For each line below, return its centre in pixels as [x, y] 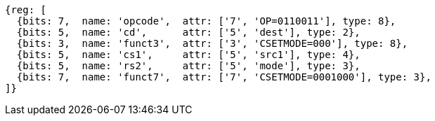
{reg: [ [26, 10]
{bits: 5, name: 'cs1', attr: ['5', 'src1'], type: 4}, [188, 55]
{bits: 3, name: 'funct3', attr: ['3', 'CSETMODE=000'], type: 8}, [212, 43]
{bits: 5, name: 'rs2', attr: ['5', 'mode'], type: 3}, [188, 66]
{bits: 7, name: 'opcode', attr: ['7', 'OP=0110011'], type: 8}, [206, 21]
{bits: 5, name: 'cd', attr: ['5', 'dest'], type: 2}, [188, 32]
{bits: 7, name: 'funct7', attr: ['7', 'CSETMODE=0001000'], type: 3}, [224, 77]
